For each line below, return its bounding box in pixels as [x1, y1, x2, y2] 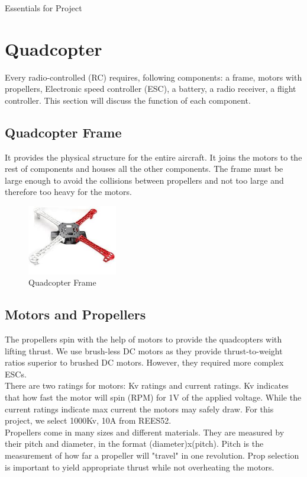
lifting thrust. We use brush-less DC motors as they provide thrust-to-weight [5, 344, 283, 357]
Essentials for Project [5, 2, 82, 14]
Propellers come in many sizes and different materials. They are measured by [5, 425, 285, 438]
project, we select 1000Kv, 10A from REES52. [5, 414, 172, 427]
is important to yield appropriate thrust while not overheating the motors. [5, 460, 274, 473]
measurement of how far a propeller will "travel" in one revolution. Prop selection [5, 449, 299, 462]
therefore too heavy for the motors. [5, 185, 132, 198]
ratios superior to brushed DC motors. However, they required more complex [5, 356, 284, 369]
